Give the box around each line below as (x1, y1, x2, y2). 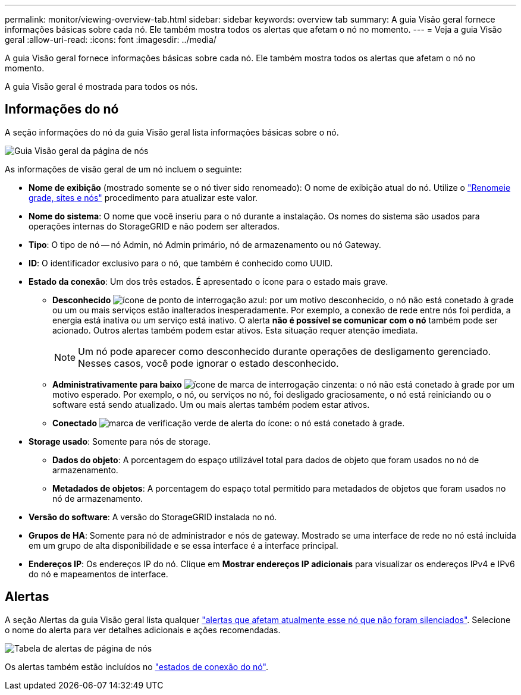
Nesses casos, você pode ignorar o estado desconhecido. (78, 357, 339, 369)
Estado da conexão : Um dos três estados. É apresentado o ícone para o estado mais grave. (29, 276, 388, 287)
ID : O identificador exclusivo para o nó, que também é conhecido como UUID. (29, 257, 333, 268)
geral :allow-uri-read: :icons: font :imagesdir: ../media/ (5, 34, 216, 45)
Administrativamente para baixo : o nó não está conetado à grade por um (52, 379, 514, 389)
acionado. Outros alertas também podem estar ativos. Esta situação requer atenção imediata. (52, 325, 418, 335)
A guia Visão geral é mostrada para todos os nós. (5, 81, 198, 92)
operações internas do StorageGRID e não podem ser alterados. (29, 221, 280, 231)
